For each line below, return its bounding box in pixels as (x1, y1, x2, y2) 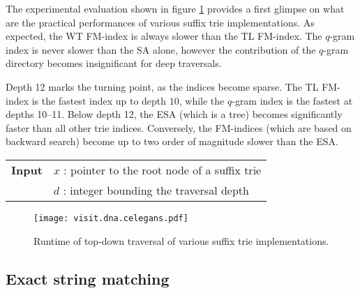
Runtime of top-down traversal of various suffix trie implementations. (33, 233, 329, 248)
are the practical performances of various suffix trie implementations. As (6, 15, 315, 29)
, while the (179, 93, 225, 107)
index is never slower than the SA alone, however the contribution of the (6, 42, 316, 57)
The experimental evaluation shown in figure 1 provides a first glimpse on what (6, 1, 345, 15)
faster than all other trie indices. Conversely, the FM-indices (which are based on (6, 120, 352, 135)
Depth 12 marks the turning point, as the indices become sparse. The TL (6, 79, 319, 93)
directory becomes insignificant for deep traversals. (6, 56, 222, 70)
